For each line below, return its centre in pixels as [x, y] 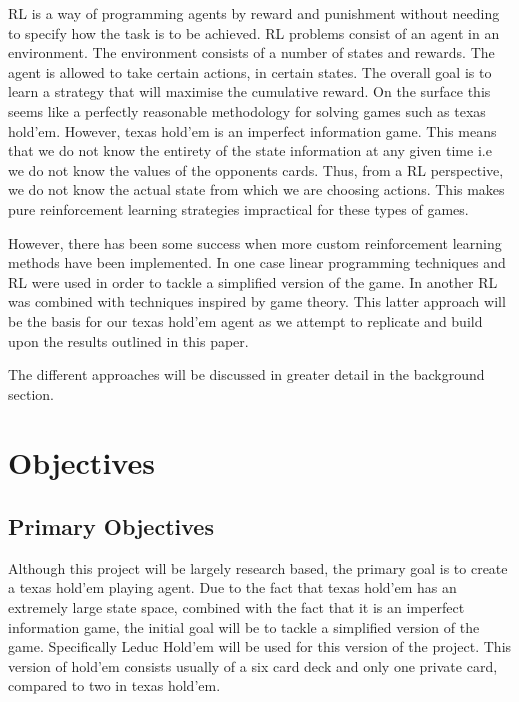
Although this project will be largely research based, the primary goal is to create [258, 567]
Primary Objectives [111, 526]
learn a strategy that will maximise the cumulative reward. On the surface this [249, 91]
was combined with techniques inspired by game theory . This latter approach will [257, 301]
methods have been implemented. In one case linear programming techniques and [257, 262]
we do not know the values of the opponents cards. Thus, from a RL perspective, [256, 169]
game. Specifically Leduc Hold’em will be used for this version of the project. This [260, 646]
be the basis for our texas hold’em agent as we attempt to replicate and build [245, 320]
